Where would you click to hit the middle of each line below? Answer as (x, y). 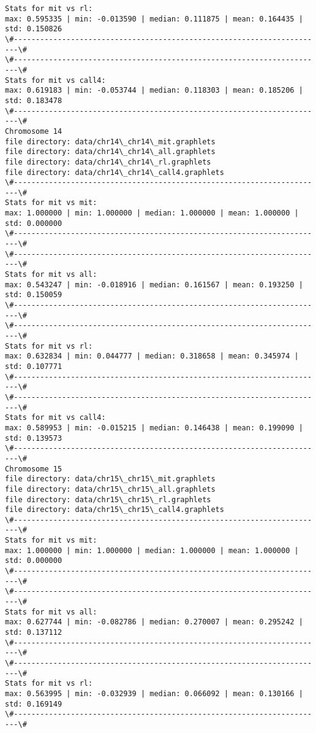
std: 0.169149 (34, 704)
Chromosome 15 (34, 469)
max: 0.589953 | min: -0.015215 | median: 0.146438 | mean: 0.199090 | (154, 428)
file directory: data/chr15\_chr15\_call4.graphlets (115, 510)
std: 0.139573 (34, 438)
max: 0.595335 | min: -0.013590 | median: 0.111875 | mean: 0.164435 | (154, 19)
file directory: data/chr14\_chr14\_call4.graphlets (115, 172)
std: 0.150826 (34, 29)
